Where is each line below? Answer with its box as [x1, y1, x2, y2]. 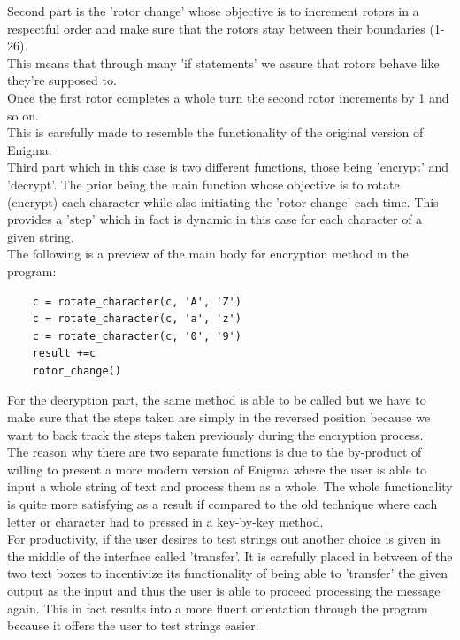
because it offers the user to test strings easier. [7, 616, 259, 635]
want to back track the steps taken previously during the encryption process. [7, 425, 424, 443]
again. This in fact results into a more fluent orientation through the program [7, 598, 428, 617]
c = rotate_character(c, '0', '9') [32, 329, 241, 343]
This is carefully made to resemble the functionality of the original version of [7, 123, 424, 142]
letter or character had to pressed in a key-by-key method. [7, 512, 324, 530]
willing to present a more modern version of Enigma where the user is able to [7, 459, 426, 478]
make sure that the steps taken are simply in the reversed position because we [7, 408, 431, 427]
